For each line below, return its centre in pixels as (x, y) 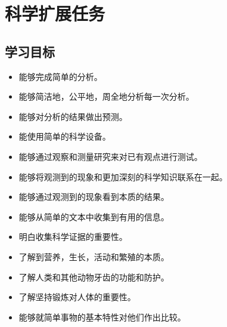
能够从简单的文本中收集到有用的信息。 (94, 216)
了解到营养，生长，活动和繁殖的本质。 (94, 256)
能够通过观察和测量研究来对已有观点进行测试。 (111, 156)
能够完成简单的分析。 (60, 76)
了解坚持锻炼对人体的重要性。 (77, 297)
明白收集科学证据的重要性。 (73, 237)
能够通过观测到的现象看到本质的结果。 (94, 197)
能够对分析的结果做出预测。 (73, 116)
